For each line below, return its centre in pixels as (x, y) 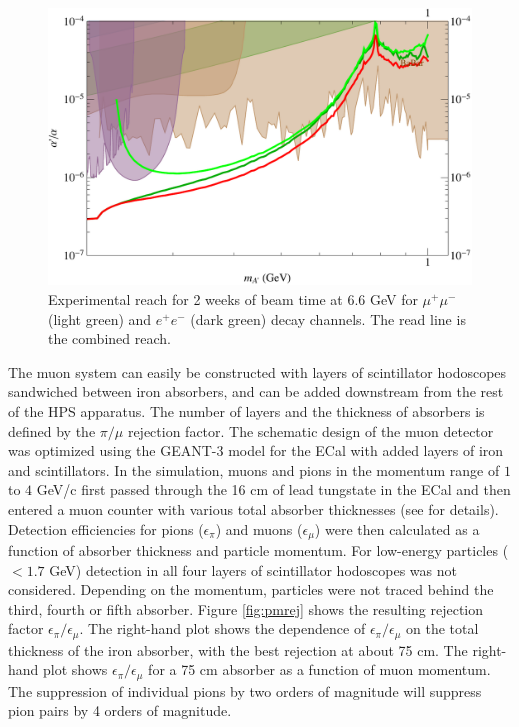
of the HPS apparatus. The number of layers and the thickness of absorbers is (246, 410)
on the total (442, 628)
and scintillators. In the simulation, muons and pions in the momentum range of (254, 469)
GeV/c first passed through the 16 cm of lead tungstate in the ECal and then (273, 489)
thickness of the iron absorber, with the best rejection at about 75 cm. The (238, 649)
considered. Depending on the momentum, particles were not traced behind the (251, 589)
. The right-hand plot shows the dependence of (222, 628)
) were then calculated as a (397, 528)
